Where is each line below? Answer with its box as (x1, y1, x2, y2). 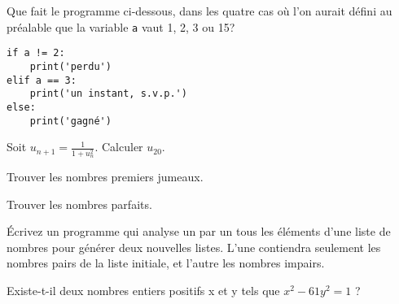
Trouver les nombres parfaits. (7, 195, 152, 212)
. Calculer (94, 138, 143, 155)
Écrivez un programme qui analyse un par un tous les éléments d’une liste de (7, 223, 391, 240)
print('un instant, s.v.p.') (29, 88, 187, 100)
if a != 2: (7, 47, 65, 59)
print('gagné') (29, 115, 112, 127)
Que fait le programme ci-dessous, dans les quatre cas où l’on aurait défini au (7, 2, 392, 19)
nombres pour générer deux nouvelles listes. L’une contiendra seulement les (7, 238, 381, 255)
